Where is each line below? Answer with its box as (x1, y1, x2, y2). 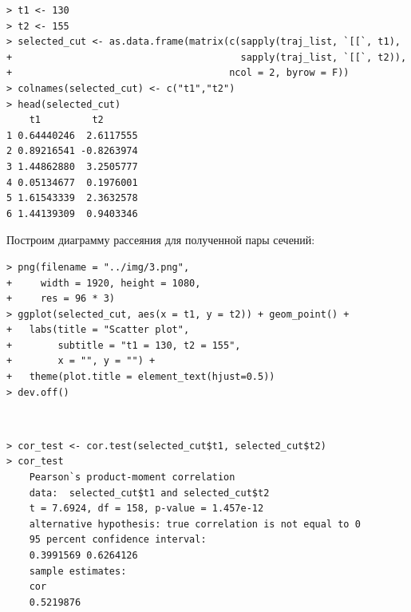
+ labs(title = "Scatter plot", (6, 324, 190, 336)
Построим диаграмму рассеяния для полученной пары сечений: (6, 231, 315, 248)
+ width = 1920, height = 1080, (6, 277, 201, 289)
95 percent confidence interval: (29, 534, 207, 546)
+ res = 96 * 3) (6, 293, 116, 305)
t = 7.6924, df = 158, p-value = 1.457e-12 (29, 503, 264, 515)
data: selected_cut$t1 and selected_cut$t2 (29, 487, 270, 499)
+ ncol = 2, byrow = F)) (6, 67, 350, 79)
